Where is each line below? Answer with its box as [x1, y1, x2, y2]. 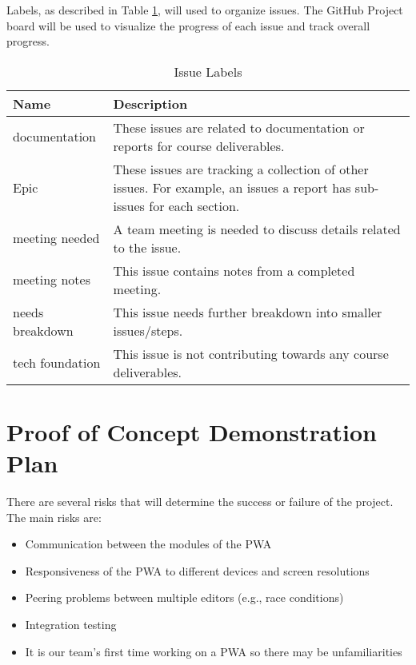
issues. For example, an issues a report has [113, 177, 351, 197]
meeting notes [13, 270, 90, 289]
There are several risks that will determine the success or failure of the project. [6, 493, 394, 510]
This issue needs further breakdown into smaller [113, 302, 382, 321]
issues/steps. [113, 321, 183, 340]
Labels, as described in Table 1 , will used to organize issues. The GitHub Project [6, 2, 403, 18]
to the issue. [113, 237, 182, 257]
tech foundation [13, 353, 101, 372]
